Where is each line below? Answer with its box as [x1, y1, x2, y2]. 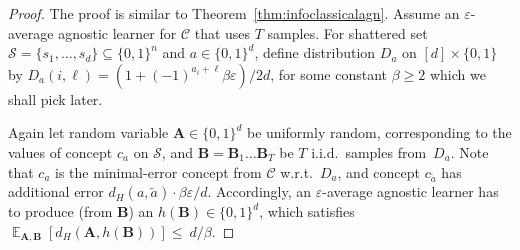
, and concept [337, 161, 420, 182]
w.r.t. [280, 161, 313, 182]
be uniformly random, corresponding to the [247, 122, 512, 143]
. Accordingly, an [207, 181, 312, 202]
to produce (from [8, 201, 113, 222]
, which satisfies [259, 201, 355, 222]
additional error [8, 181, 104, 202]
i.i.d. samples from [311, 141, 427, 162]
